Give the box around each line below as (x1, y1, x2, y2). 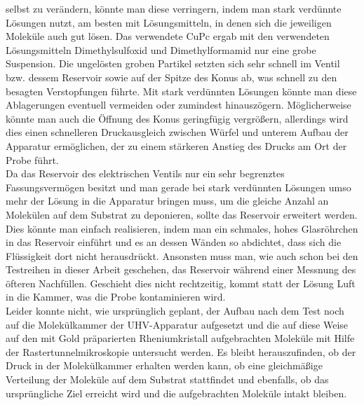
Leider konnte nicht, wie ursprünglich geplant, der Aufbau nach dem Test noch (6, 303, 344, 318)
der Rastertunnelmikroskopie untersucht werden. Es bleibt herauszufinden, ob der (6, 344, 356, 359)
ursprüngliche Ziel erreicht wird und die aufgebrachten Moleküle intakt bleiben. (6, 385, 347, 400)
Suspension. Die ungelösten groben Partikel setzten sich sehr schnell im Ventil (6, 56, 340, 71)
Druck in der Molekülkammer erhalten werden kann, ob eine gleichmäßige (6, 358, 323, 373)
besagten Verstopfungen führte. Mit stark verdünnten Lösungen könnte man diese (6, 83, 357, 98)
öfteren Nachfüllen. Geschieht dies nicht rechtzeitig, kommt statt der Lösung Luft (6, 275, 356, 290)
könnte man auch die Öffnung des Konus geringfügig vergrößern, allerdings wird (6, 111, 349, 125)
